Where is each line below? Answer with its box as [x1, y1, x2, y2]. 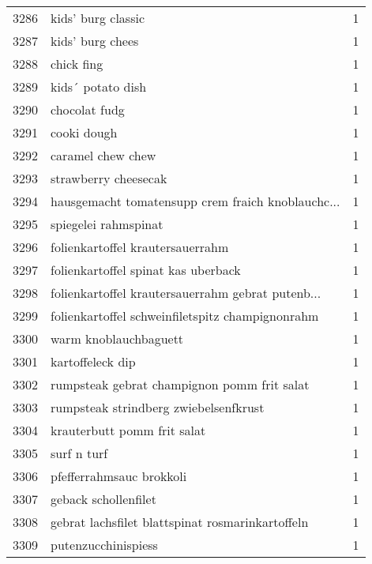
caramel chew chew [51, 146, 156, 164]
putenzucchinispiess [51, 536, 158, 554]
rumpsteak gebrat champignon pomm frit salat [51, 375, 310, 393]
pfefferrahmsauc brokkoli [51, 467, 187, 485]
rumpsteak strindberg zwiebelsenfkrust [51, 398, 265, 416]
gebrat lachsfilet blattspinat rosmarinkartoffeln [51, 513, 309, 531]
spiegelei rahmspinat [51, 215, 163, 233]
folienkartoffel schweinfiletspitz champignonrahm [51, 306, 319, 325]
